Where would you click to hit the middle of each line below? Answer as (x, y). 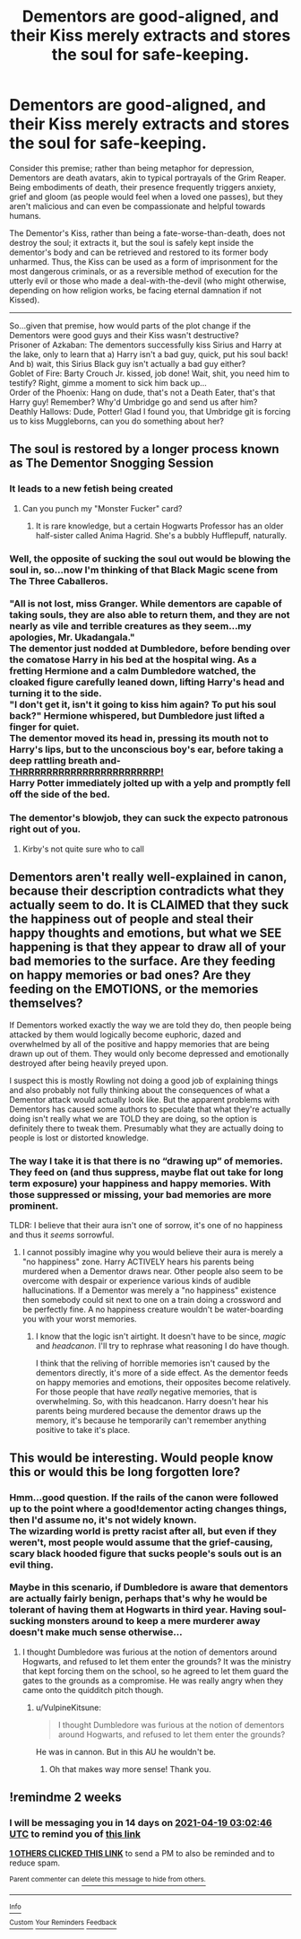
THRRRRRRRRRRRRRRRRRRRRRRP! (86, 772)
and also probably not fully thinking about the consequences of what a (140, 1090)
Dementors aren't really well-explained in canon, (148, 877)
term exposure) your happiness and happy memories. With (140, 1183)
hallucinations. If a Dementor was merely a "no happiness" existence (149, 1290)
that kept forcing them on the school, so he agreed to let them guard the (155, 1671)
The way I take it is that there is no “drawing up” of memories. (146, 1161)
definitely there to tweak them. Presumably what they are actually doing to (146, 1128)
